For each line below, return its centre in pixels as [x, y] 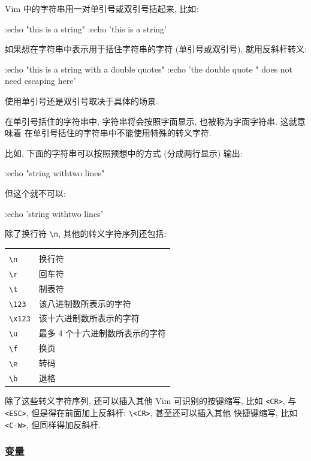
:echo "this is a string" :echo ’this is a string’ [86, 28]
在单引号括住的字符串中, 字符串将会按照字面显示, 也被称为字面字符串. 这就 [151, 121]
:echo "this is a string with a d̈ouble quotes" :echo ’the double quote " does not [149, 69]
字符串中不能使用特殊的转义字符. [147, 133]
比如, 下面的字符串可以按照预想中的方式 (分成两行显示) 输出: [124, 153]
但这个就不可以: [35, 193]
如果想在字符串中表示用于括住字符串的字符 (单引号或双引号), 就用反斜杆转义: [156, 49]
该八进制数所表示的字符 [85, 303]
